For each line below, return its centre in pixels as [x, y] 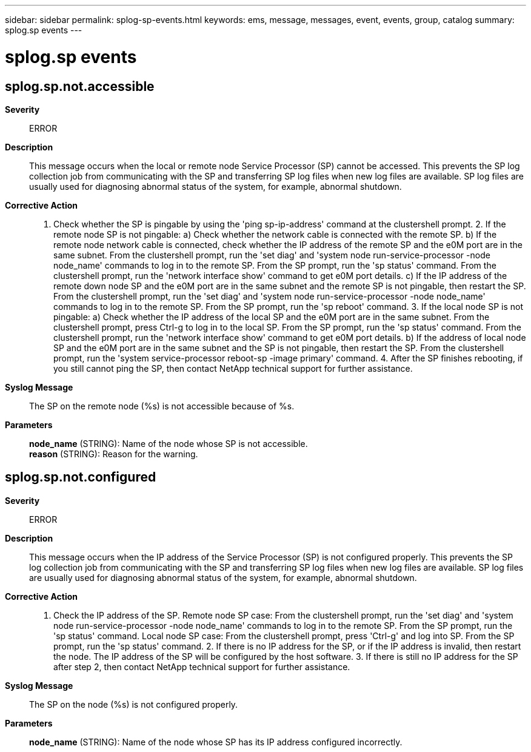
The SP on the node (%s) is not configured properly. [134, 704]
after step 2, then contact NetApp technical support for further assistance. [202, 666]
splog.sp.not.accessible [80, 86]
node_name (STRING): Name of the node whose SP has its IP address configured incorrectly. [216, 742]
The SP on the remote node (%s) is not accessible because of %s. [162, 406]
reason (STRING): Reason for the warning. [114, 454]
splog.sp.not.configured [81, 477]
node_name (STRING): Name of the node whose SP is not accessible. [169, 443]
